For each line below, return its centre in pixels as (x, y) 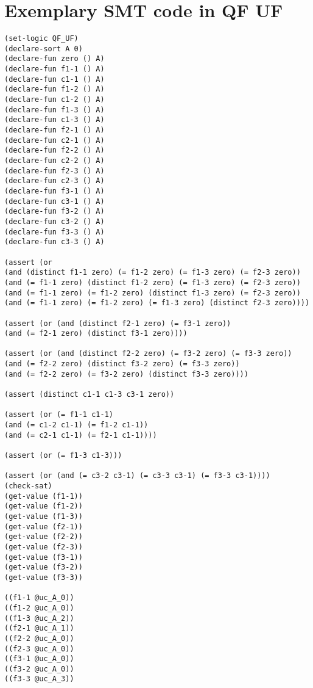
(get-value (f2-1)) (44, 527)
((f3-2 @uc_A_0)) (39, 669)
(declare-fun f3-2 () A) (55, 212)
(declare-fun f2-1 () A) (55, 130)
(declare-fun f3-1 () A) (55, 191)
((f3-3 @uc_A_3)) (39, 679)
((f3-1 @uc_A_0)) (39, 659)
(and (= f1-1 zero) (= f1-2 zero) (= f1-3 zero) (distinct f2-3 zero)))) (157, 303)
